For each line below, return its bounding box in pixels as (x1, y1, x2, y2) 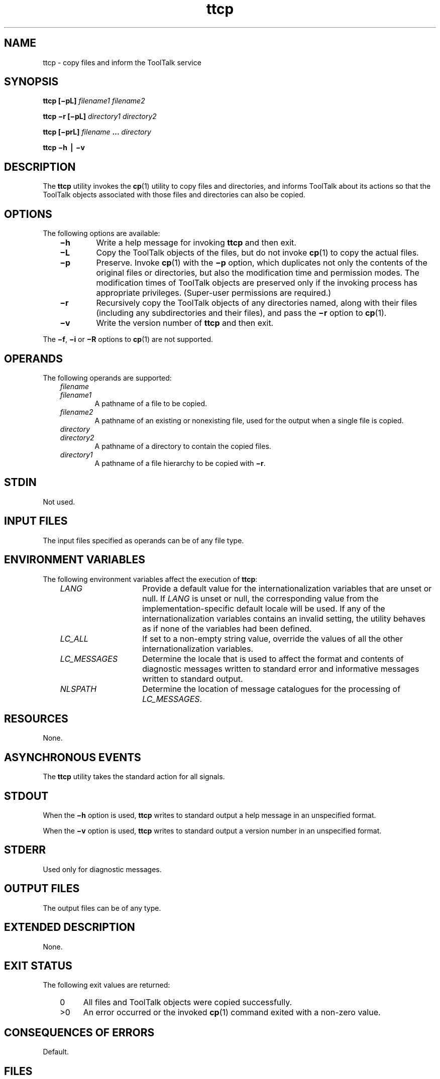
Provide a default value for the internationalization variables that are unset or (142, 583, 432, 593)
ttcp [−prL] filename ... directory (43, 128, 151, 137)
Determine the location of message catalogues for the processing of (142, 683, 401, 694)
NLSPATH (60, 683, 97, 694)
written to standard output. (142, 673, 243, 684)
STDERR (4, 844, 46, 857)
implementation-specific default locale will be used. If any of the (142, 603, 385, 614)
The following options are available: (43, 229, 160, 238)
